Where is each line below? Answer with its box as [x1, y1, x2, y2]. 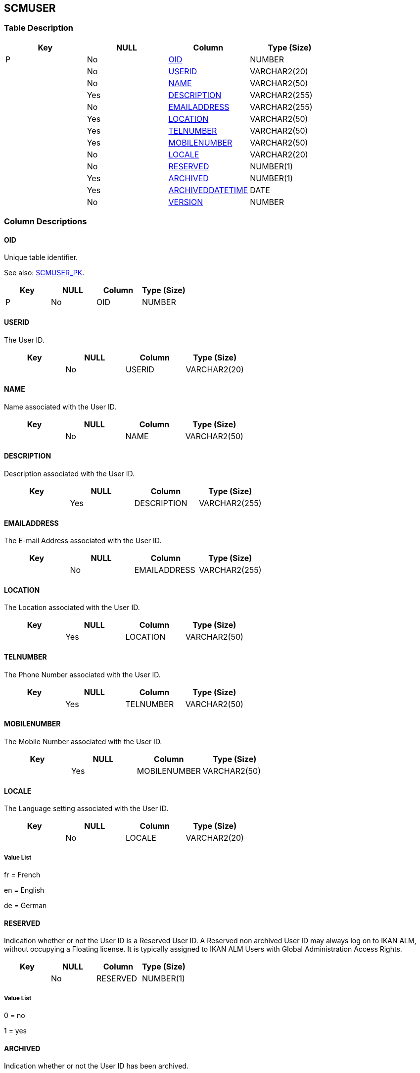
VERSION [168, 197, 203, 207]
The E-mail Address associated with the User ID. [4, 536, 162, 545]
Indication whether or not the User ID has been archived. [4, 1062, 188, 1071]
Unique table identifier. [4, 253, 78, 262]
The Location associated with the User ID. [4, 603, 140, 612]
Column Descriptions [4, 216, 87, 227]
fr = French [4, 870, 41, 879]
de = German [4, 901, 47, 910]
